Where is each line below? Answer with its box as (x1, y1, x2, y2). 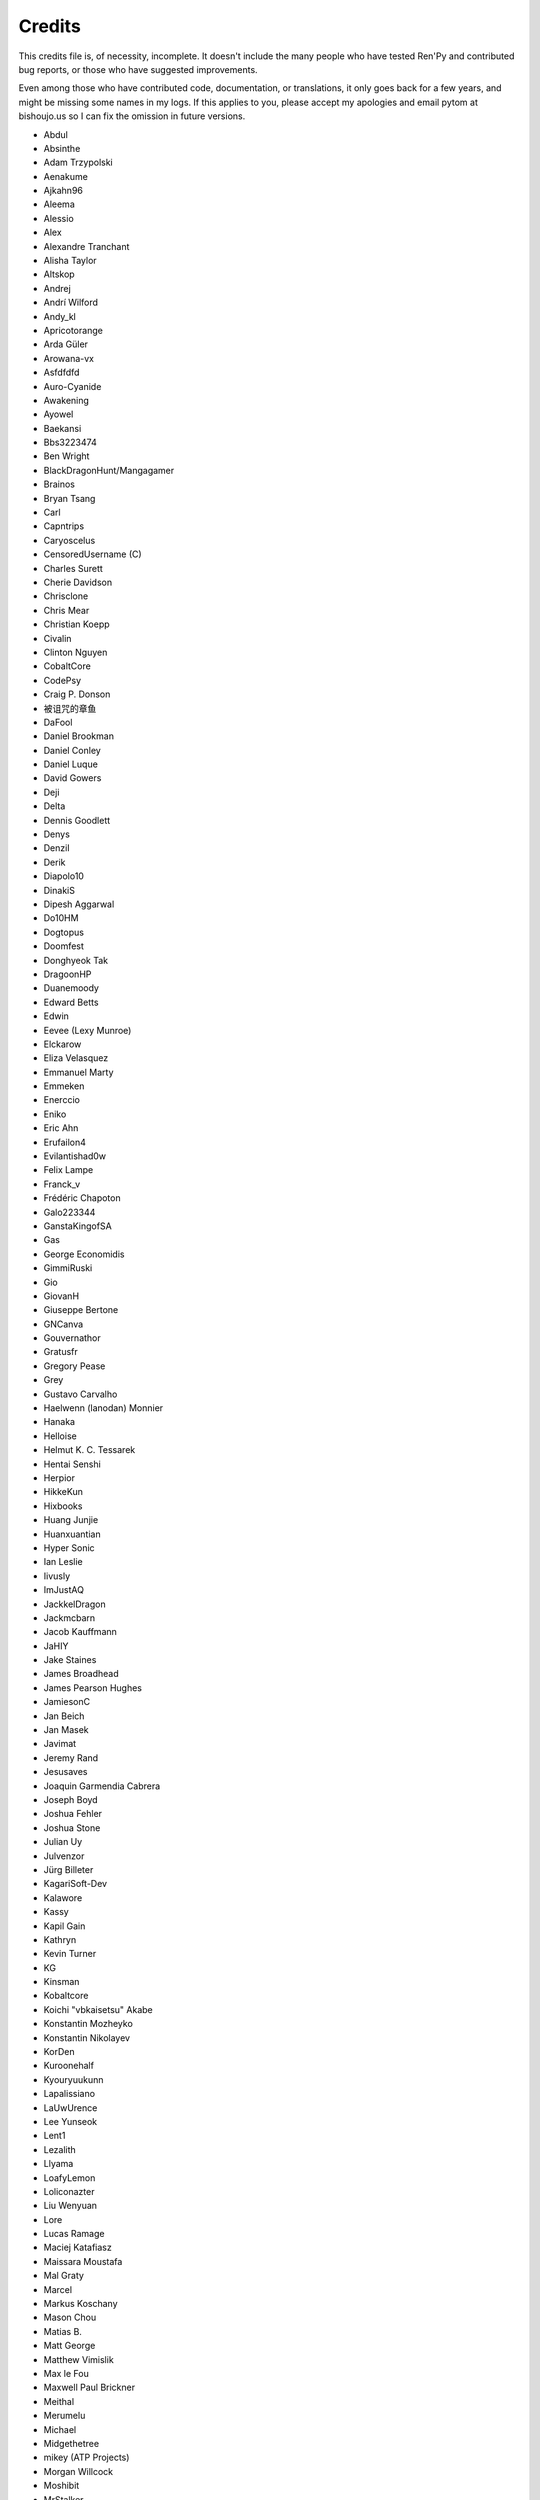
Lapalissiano (43, 2088, 95, 2100)
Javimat (43, 1738, 77, 1750)
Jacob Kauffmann (43, 1626, 117, 1638)
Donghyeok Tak (43, 954, 109, 966)
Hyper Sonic (43, 1541, 95, 1554)
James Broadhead (43, 1668, 119, 1680)
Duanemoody (43, 982, 100, 994)
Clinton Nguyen (43, 646, 108, 658)
